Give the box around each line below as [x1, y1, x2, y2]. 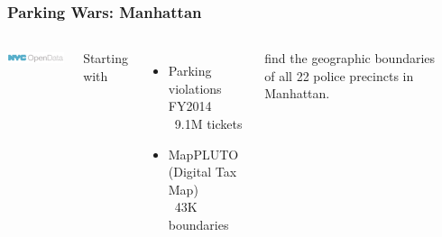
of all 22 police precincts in [264, 66, 414, 85]
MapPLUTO [168, 144, 239, 163]
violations [168, 78, 222, 97]
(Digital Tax [168, 162, 237, 181]
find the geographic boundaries [264, 49, 436, 68]
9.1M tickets [174, 114, 243, 132]
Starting [83, 49, 128, 68]
